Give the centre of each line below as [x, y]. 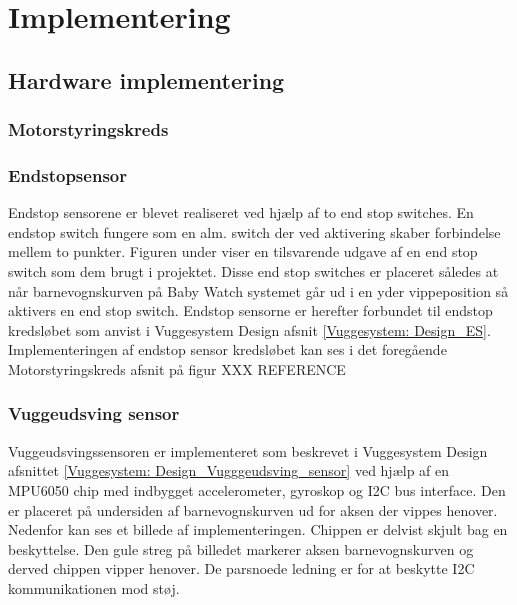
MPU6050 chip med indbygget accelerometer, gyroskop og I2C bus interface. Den [257, 489]
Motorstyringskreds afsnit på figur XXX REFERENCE [177, 368]
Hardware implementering [146, 79]
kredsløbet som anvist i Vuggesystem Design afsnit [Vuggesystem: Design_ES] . [249, 329]
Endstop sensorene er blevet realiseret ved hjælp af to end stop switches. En [241, 212]
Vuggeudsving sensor [94, 413]
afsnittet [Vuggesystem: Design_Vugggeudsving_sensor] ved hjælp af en [229, 470]
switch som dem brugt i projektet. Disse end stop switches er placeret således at [253, 271]
